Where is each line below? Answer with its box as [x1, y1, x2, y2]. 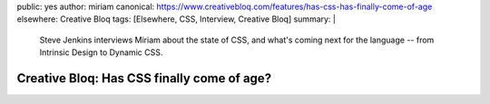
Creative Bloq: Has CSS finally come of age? [16, 71, 272, 86]
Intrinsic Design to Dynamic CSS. [39, 47, 163, 58]
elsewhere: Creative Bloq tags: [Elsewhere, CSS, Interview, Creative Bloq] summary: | [16, 14, 336, 24]
